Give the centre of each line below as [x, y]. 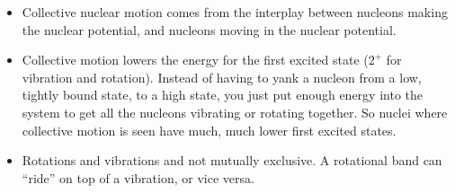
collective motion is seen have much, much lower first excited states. [209, 130]
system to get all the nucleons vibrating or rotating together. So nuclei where [235, 112]
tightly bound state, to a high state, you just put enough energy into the [222, 95]
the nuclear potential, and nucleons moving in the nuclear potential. [209, 29]
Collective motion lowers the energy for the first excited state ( [195, 60]
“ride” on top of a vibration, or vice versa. [138, 177]
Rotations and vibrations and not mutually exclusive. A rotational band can [232, 160]
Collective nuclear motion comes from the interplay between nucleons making [235, 12]
